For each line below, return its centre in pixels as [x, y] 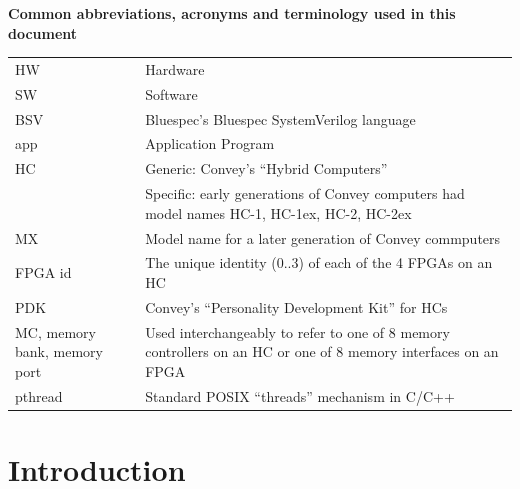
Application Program [210, 143]
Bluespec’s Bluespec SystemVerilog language [280, 118]
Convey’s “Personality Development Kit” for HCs [296, 306]
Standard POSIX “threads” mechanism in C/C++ [300, 395]
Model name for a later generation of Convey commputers [323, 237]
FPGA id [43, 272]
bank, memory [59, 351]
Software [171, 93]
